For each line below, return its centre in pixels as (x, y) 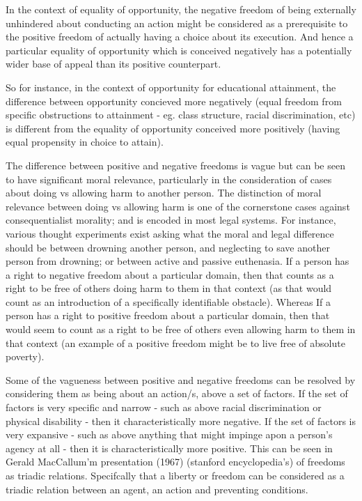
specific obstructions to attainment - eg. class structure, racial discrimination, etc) (181, 115)
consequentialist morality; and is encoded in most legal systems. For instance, (171, 220)
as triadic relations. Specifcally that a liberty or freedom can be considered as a (175, 475)
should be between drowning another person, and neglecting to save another (168, 247)
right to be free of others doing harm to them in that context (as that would (169, 288)
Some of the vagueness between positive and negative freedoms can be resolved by (181, 379)
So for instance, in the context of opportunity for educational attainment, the (171, 87)
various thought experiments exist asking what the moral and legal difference (170, 233)
